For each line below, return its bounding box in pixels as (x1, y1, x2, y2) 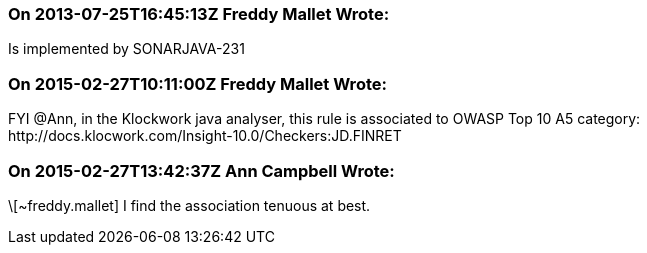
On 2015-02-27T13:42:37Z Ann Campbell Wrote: (8, 160, 395, 181)
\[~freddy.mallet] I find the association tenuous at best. (8, 196, 371, 214)
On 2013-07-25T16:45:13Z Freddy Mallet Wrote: (8, 4, 390, 24)
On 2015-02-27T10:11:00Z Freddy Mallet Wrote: (8, 73, 387, 94)
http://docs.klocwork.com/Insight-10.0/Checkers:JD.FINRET (8, 127, 402, 145)
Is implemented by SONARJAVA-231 (8, 40, 245, 58)
